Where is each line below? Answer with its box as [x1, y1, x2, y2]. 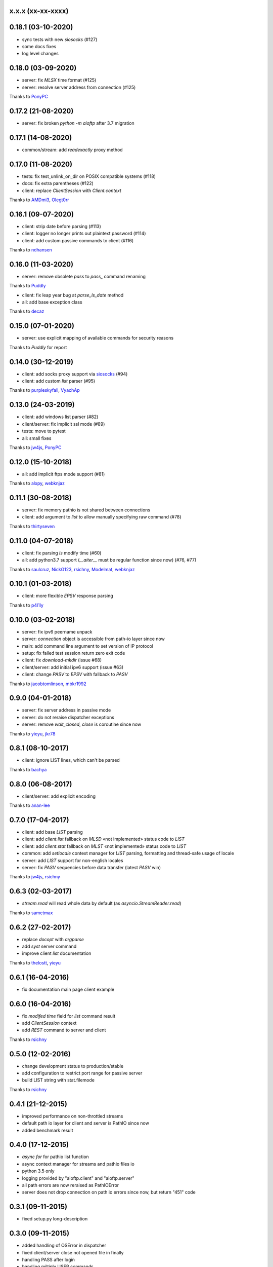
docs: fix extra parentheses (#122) [22, 180, 94, 187]
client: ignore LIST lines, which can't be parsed [22, 757, 120, 763]
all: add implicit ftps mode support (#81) [22, 471, 105, 477]
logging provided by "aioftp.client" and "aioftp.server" [22, 1175, 135, 1181]
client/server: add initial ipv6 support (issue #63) [22, 664, 124, 670]
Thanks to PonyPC [9, 94, 48, 99]
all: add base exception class [22, 299, 83, 305]
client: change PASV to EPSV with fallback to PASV [22, 672, 128, 678]
